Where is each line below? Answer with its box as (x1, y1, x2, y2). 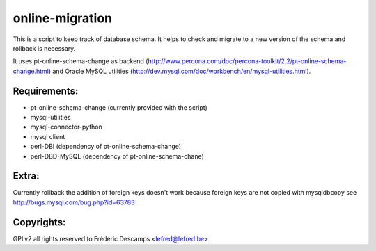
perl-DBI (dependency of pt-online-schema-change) (30, 143, 181, 151)
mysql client (30, 132, 65, 140)
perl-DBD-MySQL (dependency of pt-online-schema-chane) (30, 152, 205, 160)
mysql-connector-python (30, 122, 102, 131)
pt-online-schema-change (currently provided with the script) (30, 103, 208, 111)
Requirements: (13, 85, 79, 97)
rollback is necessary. (13, 44, 76, 52)
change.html (13, 67, 49, 75)
